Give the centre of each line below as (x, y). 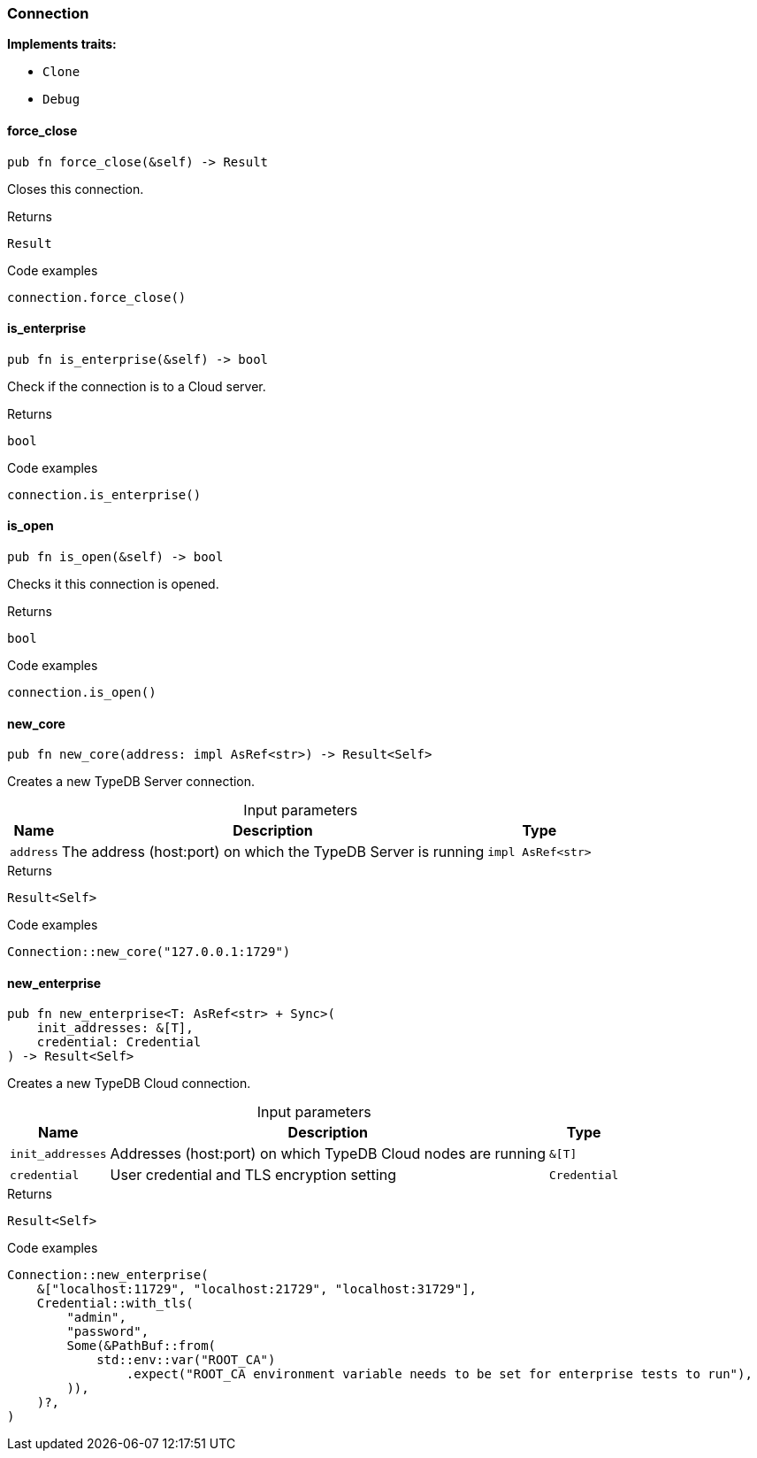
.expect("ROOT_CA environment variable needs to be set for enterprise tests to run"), (439, 1374)
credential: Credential (119, 1042)
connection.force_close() (97, 297)
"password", (108, 1332)
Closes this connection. (76, 189)
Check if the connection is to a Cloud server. (137, 386)
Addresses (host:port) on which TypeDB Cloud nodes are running (328, 1154)
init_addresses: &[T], (115, 1028)
